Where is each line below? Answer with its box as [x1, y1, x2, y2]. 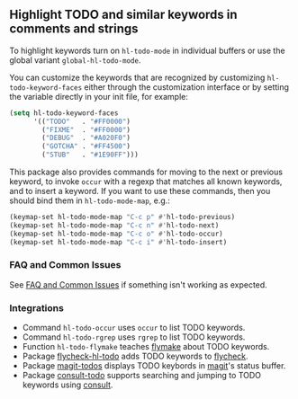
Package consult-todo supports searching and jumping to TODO [22, 370, 262, 381]
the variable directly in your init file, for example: [9, 91, 189, 102]
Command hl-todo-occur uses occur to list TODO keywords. [22, 323, 246, 333]
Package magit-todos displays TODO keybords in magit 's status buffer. [22, 360, 286, 371]
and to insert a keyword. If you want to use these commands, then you [9, 186, 271, 197]
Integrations [9, 301, 65, 314]
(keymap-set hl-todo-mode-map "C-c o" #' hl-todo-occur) [9, 229, 223, 238]
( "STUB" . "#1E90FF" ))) [41, 150, 140, 160]
